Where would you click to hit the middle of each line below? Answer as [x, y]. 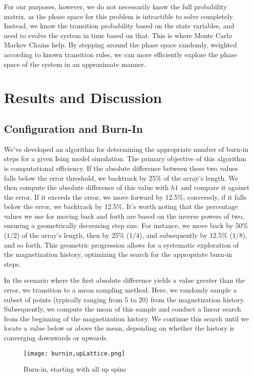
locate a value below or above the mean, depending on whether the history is [119, 328]
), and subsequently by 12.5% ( [186, 235]
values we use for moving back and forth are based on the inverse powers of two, [124, 216]
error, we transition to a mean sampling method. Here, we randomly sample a [120, 290]
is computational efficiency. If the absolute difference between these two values [121, 168]
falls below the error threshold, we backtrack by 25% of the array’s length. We [121, 178]
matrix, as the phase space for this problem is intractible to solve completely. [119, 16]
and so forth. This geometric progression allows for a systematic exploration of [121, 244]
